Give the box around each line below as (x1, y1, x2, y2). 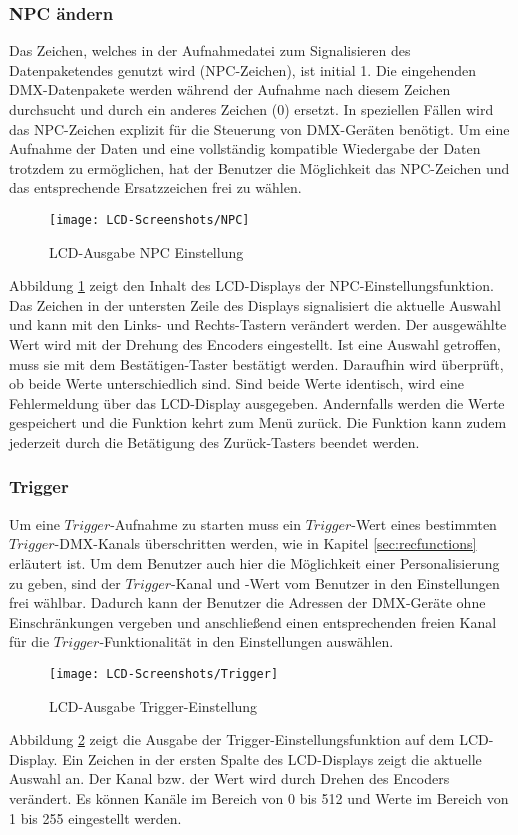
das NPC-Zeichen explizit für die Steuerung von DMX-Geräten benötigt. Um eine (9, 118, 510, 139)
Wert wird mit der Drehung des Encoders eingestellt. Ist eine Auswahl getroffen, (9, 334, 501, 354)
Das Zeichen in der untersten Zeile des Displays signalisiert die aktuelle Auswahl (9, 294, 501, 315)
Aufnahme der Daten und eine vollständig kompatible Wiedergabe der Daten (9, 138, 481, 159)
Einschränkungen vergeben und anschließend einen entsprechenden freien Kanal (9, 611, 497, 632)
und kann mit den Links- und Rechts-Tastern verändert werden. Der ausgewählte (9, 314, 507, 335)
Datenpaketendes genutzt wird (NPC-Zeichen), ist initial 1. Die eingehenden (9, 59, 477, 80)
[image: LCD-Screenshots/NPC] (49, 212, 250, 227)
